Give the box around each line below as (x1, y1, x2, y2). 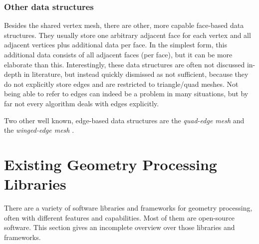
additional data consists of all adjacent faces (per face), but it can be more (4, 49, 233, 59)
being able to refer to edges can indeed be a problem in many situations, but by (4, 88, 249, 99)
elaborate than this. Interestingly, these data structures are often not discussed (4, 59, 245, 69)
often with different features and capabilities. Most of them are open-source (4, 212, 235, 223)
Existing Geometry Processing (4, 154, 217, 174)
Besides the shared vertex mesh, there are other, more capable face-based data (4, 20, 244, 30)
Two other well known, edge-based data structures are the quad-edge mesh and (4, 115, 245, 125)
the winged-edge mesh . (4, 125, 74, 135)
